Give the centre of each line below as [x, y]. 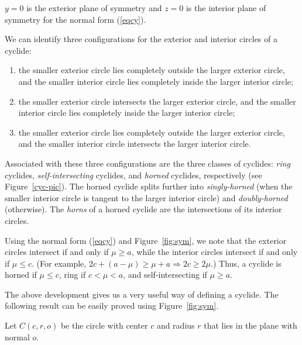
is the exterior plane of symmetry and [94, 8]
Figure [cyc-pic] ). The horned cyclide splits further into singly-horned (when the [149, 186]
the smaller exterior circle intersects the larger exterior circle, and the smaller [157, 101]
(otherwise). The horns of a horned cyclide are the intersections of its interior [143, 209]
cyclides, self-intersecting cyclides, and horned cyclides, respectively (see [133, 175]
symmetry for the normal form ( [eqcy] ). [75, 19]
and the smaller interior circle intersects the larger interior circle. [135, 144]
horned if [21, 275]
